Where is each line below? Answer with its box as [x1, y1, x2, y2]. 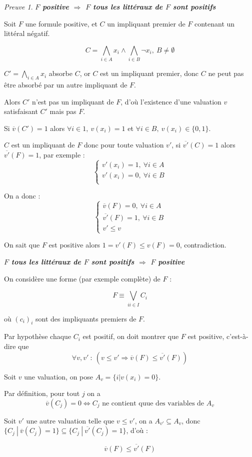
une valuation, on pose [24, 371, 93, 381]
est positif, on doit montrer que [82, 331, 179, 341]
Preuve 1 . [4, 1, 33, 11]
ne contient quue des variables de [102, 399, 204, 407]
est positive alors [48, 239, 100, 250]
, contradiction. [179, 239, 226, 250]
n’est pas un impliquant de [32, 96, 114, 106]
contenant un [194, 18, 235, 28]
